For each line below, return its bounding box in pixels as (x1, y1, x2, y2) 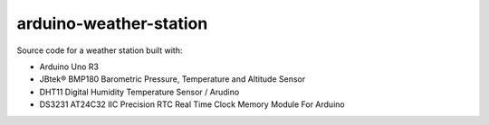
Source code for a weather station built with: (16, 45, 183, 56)
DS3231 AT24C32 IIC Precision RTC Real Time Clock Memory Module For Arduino (39, 99, 345, 110)
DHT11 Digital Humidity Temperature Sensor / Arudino (39, 86, 240, 97)
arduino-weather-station (16, 13, 208, 33)
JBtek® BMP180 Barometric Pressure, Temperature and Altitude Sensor (39, 74, 306, 85)
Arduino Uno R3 (39, 61, 100, 72)
